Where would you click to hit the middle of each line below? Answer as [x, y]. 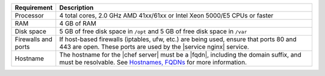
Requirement [34, 8]
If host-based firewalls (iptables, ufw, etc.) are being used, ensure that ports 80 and [178, 39]
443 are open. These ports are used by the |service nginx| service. [154, 47]
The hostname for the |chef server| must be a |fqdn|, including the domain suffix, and [180, 55]
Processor [29, 15]
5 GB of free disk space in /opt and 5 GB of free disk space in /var [153, 31]
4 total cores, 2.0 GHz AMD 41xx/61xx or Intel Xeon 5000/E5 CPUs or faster [166, 15]
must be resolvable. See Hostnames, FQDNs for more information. [153, 62]
